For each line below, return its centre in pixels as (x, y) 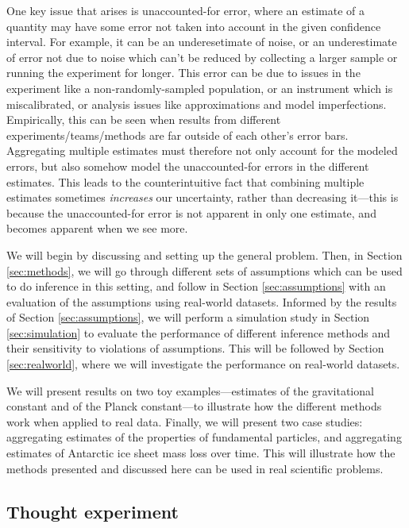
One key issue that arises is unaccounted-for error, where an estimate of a (185, 10)
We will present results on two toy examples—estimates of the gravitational (190, 390)
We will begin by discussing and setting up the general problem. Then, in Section (204, 254)
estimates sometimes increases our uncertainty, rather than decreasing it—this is (203, 197)
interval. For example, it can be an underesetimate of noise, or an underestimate (202, 42)
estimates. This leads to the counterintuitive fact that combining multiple (185, 181)
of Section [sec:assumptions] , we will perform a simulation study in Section (188, 317)
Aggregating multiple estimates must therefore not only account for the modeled (202, 150)
